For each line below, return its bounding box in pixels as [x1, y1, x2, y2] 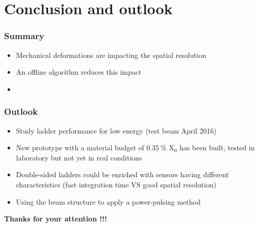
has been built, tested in [179, 142, 255, 153]
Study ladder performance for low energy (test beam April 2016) [16, 125, 217, 136]
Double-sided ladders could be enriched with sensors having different [16, 169, 229, 180]
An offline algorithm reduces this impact [16, 67, 141, 77]
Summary [4, 29, 45, 42]
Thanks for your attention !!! [4, 213, 107, 224]
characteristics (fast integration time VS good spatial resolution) [16, 179, 216, 189]
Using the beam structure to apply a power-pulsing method [16, 196, 201, 207]
